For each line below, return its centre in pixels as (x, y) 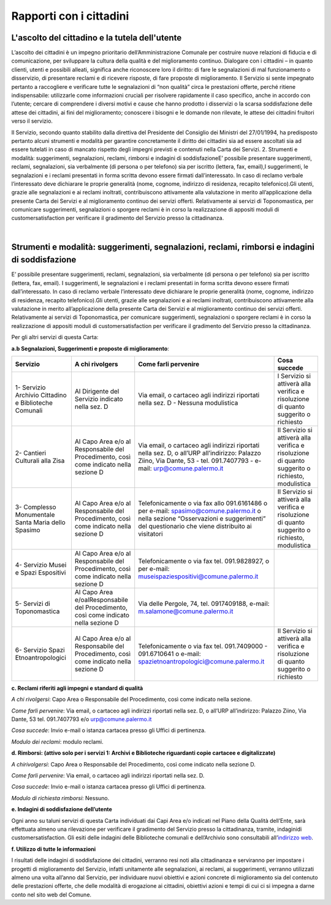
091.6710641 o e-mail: (170, 654)
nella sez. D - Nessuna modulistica (188, 403)
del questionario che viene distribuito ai (195, 526)
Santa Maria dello (40, 522)
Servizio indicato (99, 399)
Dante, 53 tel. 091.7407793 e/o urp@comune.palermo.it (82, 719)
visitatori (150, 533)
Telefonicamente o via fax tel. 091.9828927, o (204, 561)
